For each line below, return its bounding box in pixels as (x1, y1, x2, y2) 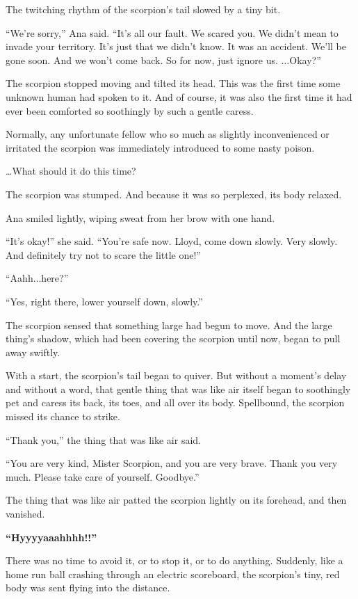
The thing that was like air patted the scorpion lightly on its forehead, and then (6, 493, 347, 507)
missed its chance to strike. (6, 409, 120, 424)
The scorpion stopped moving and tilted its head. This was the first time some (6, 76, 341, 90)
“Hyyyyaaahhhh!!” (6, 529, 97, 544)
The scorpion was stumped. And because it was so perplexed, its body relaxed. (6, 186, 342, 201)
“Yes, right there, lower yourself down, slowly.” (6, 294, 203, 308)
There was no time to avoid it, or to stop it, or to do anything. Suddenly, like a (6, 553, 343, 568)
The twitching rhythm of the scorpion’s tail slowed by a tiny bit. (6, 2, 281, 16)
